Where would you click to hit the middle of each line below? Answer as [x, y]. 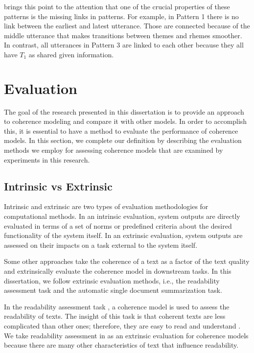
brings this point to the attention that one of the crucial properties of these [117, 6]
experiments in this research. [47, 159]
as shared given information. [71, 54]
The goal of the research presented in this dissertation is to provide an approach [124, 111]
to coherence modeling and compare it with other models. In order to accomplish [126, 121]
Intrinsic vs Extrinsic [58, 186]
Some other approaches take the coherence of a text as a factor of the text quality [127, 261]
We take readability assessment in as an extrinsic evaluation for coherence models [126, 335]
